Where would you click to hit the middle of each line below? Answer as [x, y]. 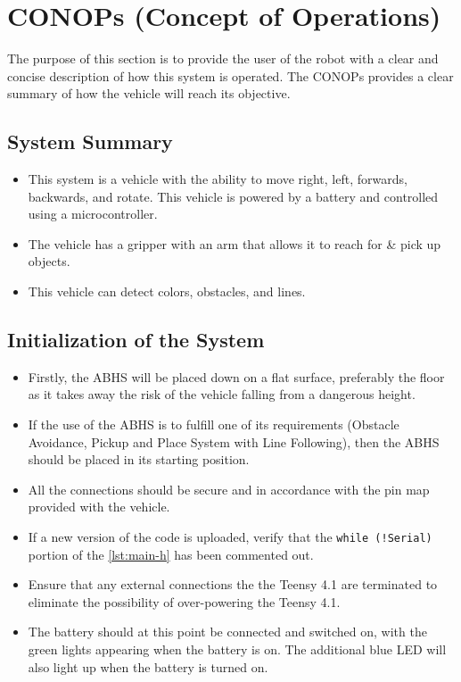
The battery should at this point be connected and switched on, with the [227, 632]
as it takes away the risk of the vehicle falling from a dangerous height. [222, 394]
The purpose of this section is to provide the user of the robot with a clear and [223, 58]
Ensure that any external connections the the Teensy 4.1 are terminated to [233, 584]
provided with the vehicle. [99, 507]
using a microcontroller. [93, 214]
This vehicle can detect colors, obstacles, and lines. [167, 291]
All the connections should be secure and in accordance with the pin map [229, 489]
